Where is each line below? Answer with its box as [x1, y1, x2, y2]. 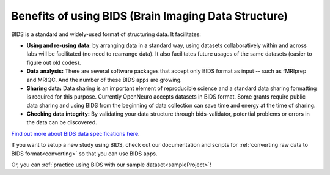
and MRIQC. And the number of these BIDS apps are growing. [26, 76, 182, 83]
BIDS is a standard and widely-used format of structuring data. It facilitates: [11, 31, 202, 38]
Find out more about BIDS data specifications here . [11, 130, 140, 137]
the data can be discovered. [26, 119, 97, 126]
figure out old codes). [26, 59, 81, 66]
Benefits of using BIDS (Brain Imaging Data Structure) [11, 9, 288, 23]
